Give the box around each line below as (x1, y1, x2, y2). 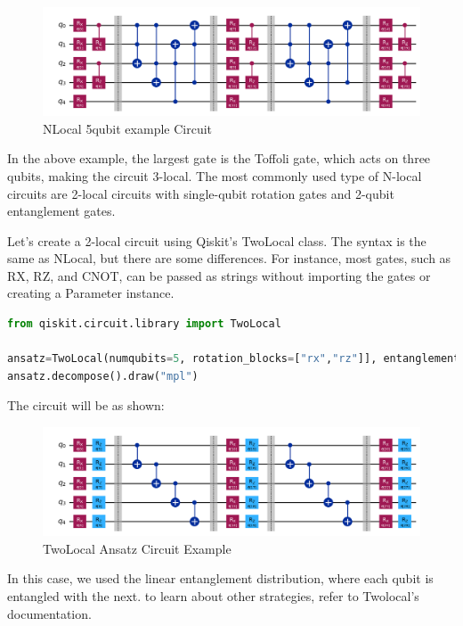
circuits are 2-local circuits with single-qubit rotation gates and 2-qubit (7, 184, 394, 202)
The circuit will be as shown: (7, 396, 165, 415)
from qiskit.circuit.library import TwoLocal (7, 317, 281, 331)
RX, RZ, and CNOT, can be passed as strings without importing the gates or (7, 266, 431, 284)
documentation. (7, 604, 92, 622)
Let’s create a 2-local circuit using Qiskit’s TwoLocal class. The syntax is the (7, 231, 426, 250)
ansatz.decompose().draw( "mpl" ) (7, 369, 199, 383)
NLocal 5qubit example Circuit (43, 119, 213, 137)
